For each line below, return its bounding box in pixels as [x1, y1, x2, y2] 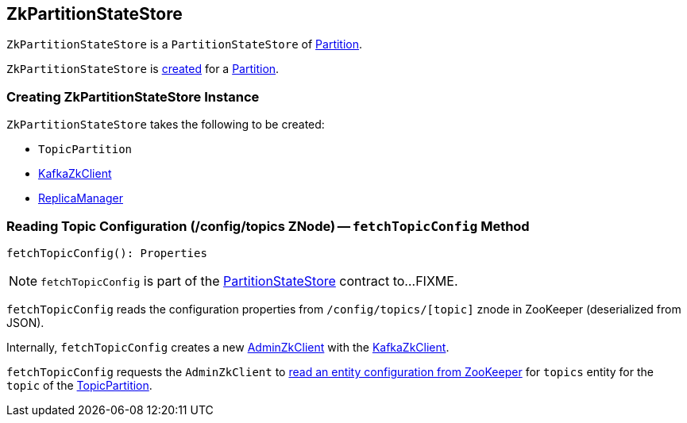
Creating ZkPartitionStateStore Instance [6, 88, 260, 105]
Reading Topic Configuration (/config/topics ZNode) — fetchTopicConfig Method [6, 217, 530, 234]
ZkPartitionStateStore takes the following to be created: [6, 117, 325, 132]
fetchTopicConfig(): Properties [6, 246, 207, 260]
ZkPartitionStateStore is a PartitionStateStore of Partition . [6, 37, 363, 52]
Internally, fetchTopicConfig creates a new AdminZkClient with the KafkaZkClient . [6, 340, 450, 354]
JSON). [6, 315, 44, 329]
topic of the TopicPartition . [6, 378, 152, 392]
